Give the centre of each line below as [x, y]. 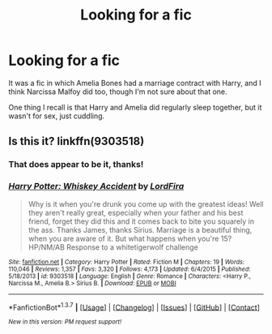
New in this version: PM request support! [65, 322]
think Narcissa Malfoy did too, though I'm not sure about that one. [118, 92]
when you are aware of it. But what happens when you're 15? [130, 238]
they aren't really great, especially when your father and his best [136, 212]
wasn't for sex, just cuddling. [57, 116]
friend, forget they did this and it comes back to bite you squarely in [141, 221]
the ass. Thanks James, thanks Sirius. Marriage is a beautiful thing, [140, 229]
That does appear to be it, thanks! [76, 165]
